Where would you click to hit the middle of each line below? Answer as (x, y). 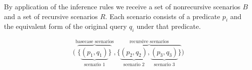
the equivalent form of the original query (65, 26)
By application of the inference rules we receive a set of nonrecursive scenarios (122, 6)
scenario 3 (164, 64)
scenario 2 (134, 64)
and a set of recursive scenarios (51, 16)
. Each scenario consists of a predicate (163, 16)
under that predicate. (169, 26)
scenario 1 (95, 64)
